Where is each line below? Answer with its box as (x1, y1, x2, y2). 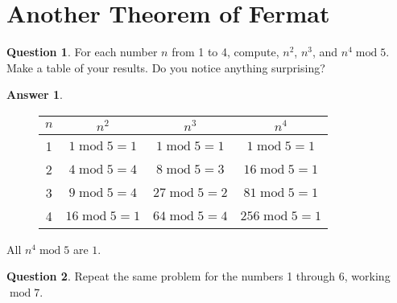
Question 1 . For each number (6, 43, 158, 60)
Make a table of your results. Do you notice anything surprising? (6, 59, 325, 76)
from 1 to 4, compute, (172, 43, 279, 60)
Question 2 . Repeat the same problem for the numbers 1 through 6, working (6, 268, 391, 285)
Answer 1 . (6, 86, 63, 103)
